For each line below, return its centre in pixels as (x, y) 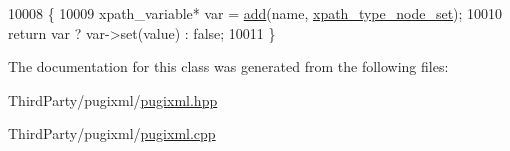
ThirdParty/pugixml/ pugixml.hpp (113, 99)
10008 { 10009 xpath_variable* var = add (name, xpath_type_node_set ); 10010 (255, 13)
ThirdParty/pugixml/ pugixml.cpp (112, 133)
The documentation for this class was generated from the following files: (228, 66)
